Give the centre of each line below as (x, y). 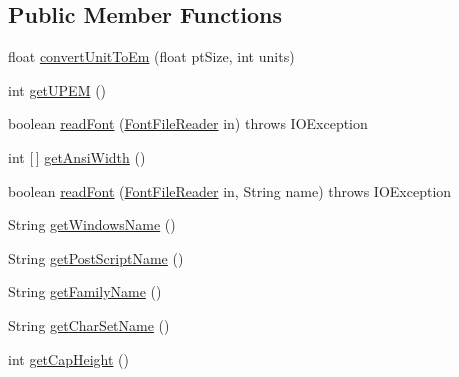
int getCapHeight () (68, 358)
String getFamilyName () (85, 291)
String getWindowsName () (92, 224)
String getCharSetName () (89, 324)
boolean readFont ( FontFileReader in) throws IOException (188, 123)
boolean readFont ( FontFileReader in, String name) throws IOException (230, 190)
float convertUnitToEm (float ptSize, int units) (151, 56)
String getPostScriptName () (96, 257)
